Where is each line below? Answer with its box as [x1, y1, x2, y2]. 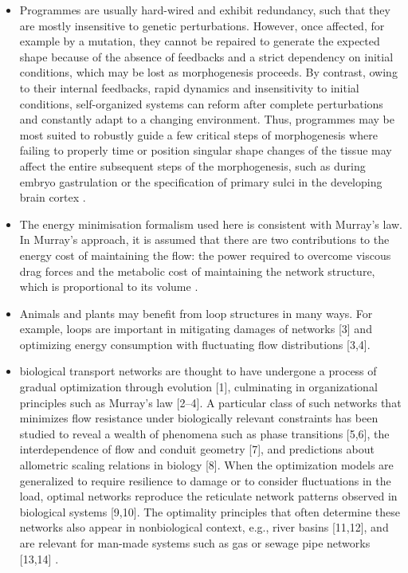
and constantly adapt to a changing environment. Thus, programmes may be [19, 111, 394, 128]
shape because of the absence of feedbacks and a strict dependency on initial [19, 48, 394, 65]
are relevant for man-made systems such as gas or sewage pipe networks [19, 535, 371, 551]
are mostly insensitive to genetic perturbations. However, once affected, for [19, 17, 385, 33]
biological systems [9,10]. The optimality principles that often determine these [19, 503, 401, 520]
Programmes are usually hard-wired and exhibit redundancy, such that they [19, 2, 390, 18]
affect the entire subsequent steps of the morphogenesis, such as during [19, 157, 366, 174]
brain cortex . [19, 189, 86, 206]
